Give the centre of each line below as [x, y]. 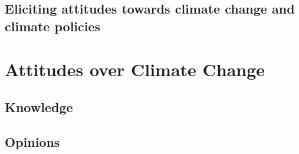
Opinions [32, 141]
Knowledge [39, 107]
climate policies [53, 26]
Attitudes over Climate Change [135, 69]
